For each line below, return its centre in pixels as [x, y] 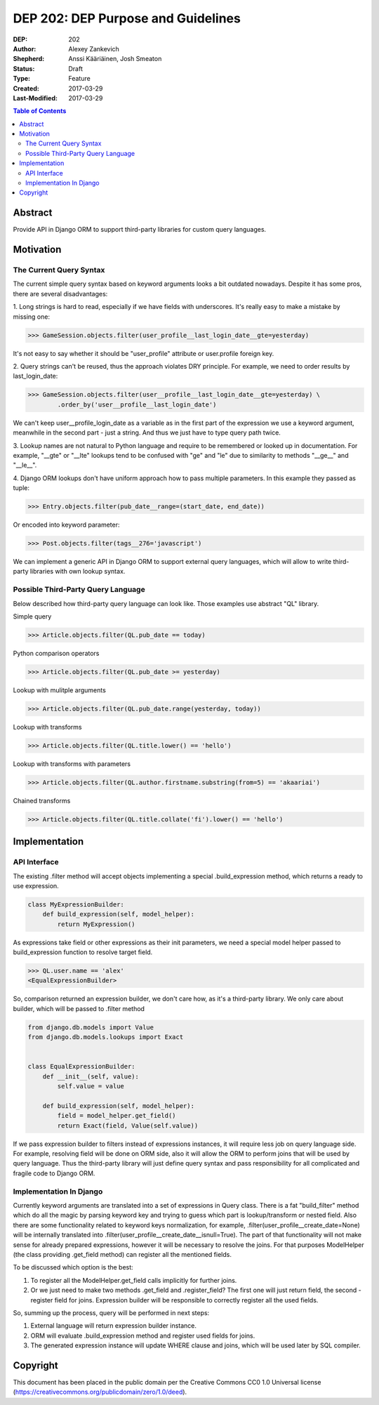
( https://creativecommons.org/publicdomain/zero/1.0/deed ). [100, 1392]
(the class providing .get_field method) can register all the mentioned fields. [122, 1254]
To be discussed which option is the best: [73, 1267]
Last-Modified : [35, 98]
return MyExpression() [97, 924]
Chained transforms [42, 800]
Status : [24, 68]
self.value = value [91, 1086]
